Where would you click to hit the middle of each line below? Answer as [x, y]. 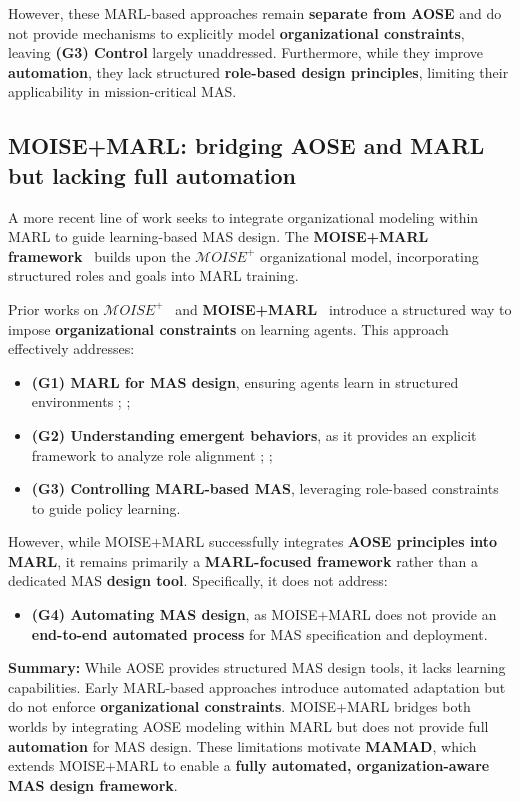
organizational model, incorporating [369, 255]
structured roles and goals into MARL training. [153, 275]
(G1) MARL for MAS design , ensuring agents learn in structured [245, 381]
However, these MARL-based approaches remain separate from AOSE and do [255, 13]
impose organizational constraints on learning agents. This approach [228, 328]
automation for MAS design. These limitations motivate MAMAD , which [242, 745]
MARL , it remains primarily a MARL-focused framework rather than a [243, 560]
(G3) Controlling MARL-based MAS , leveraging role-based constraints [265, 488]
